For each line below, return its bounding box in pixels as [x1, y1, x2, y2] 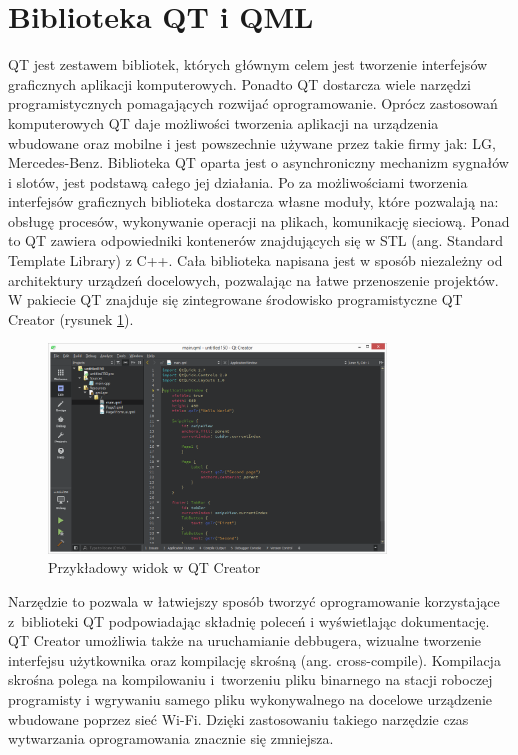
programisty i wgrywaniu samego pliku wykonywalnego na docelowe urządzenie [8, 688, 493, 709]
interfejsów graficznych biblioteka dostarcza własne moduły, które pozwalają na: [8, 191, 499, 212]
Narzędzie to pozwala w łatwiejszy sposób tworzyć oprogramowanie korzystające [8, 590, 500, 611]
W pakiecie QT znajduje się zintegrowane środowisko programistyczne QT [8, 289, 463, 310]
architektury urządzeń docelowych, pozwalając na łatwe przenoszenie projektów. [8, 269, 499, 290]
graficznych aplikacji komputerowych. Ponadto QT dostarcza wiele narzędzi [8, 73, 471, 94]
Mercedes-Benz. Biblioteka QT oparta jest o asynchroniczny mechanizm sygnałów [8, 152, 509, 173]
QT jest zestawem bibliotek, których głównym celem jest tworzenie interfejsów [8, 54, 488, 75]
